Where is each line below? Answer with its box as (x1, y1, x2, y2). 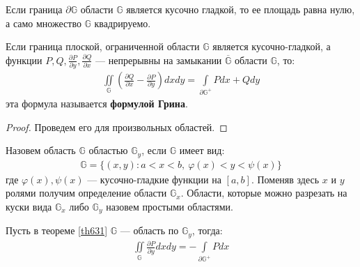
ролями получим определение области (6, 185, 167, 200)
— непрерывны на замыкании (95, 52, 222, 67)
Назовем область (6, 143, 76, 158)
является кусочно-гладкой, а (212, 39, 331, 54)
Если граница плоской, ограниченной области (6, 39, 200, 54)
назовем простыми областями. (106, 199, 233, 213)
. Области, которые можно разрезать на (180, 185, 347, 200)
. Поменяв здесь (251, 171, 320, 186)
